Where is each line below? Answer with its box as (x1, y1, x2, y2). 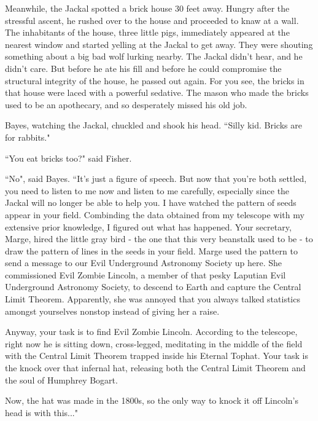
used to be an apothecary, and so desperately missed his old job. (5, 98, 247, 111)
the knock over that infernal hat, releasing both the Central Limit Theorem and (5, 361, 306, 374)
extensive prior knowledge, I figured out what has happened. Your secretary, (5, 220, 292, 233)
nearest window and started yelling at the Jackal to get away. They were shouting (5, 37, 313, 50)
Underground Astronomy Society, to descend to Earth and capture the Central (5, 280, 301, 293)
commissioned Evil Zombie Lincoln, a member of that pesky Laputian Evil (5, 268, 286, 281)
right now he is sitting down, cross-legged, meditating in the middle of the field (5, 337, 303, 350)
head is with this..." (5, 406, 78, 419)
